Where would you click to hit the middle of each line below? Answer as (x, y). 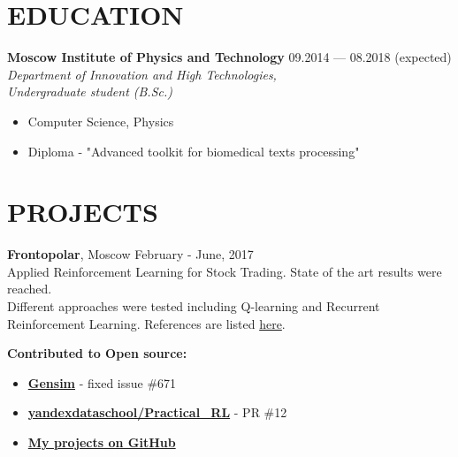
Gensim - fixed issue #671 (102, 382)
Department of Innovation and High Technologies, (142, 74)
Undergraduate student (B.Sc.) (90, 91)
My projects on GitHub (102, 442)
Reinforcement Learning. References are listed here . (146, 323)
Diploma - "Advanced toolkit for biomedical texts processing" (194, 151)
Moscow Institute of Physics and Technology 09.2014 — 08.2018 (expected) (229, 57)
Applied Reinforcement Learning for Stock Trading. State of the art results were (225, 271)
